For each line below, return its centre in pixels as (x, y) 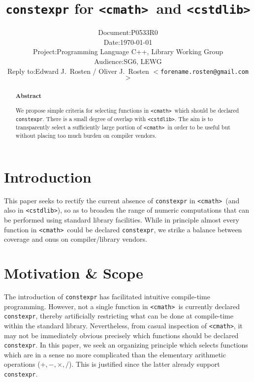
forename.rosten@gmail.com (204, 72)
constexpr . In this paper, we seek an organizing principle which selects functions (126, 345)
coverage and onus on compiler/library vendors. (76, 239)
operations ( (22, 364)
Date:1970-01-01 (128, 42)
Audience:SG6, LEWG (128, 61)
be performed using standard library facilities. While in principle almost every (122, 219)
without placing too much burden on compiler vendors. (86, 136)
